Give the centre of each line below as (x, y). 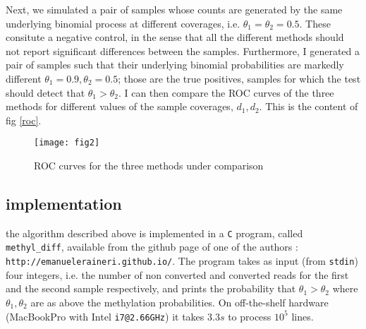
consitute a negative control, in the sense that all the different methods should (175, 37)
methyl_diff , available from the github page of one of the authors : (152, 247)
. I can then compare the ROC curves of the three (226, 92)
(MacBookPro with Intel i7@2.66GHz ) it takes (105, 316)
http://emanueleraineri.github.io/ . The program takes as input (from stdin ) (182, 261)
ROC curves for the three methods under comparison (149, 165)
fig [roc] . (24, 120)
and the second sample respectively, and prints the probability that (151, 288)
